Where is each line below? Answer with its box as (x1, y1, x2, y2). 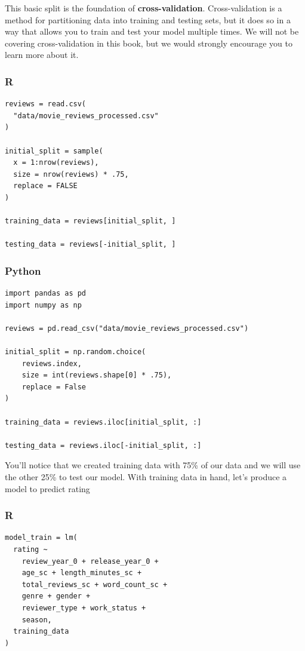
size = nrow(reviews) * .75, (13, 170, 129, 179)
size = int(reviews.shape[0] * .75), (21, 371, 172, 380)
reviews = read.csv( (5, 100, 87, 109)
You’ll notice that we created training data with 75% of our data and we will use (5, 459, 301, 471)
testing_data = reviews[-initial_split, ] (5, 240, 176, 249)
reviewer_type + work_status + (21, 604, 146, 612)
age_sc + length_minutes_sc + (21, 569, 142, 578)
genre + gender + (21, 592, 91, 601)
